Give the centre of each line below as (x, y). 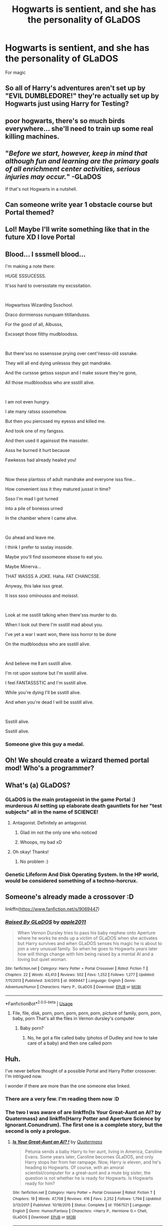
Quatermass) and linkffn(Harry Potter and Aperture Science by (83, 1118)
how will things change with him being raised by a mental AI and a (85, 954)
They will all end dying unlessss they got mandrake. (58, 363)
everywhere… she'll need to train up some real (79, 128)
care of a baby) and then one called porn (69, 1043)
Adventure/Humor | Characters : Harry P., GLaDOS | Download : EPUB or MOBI (73, 987)
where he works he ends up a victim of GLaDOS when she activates (87, 938)
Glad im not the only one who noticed (58, 832)
